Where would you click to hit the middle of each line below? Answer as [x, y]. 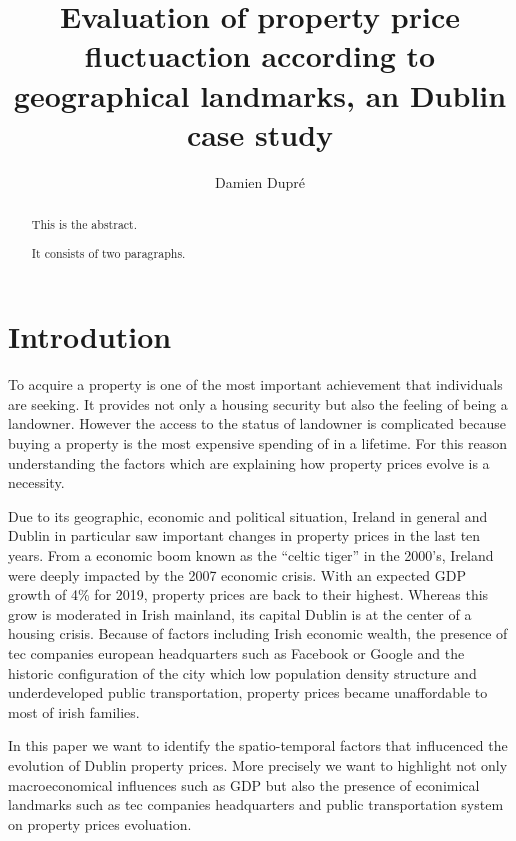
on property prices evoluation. [100, 823]
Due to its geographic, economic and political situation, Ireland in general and [248, 515]
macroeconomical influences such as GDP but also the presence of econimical [244, 784]
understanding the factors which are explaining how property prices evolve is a [249, 462]
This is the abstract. [84, 224]
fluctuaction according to [260, 55]
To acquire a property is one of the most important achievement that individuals [255, 384]
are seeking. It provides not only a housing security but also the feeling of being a [258, 403]
